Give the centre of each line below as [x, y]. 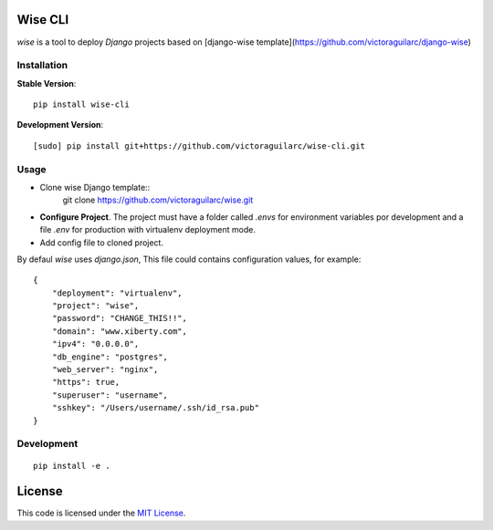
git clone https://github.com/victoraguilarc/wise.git [158, 200]
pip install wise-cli [81, 104]
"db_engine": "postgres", [110, 357]
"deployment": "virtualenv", [117, 293]
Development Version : [60, 125]
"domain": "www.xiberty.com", [119, 331]
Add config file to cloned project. [102, 243]
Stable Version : [47, 83]
